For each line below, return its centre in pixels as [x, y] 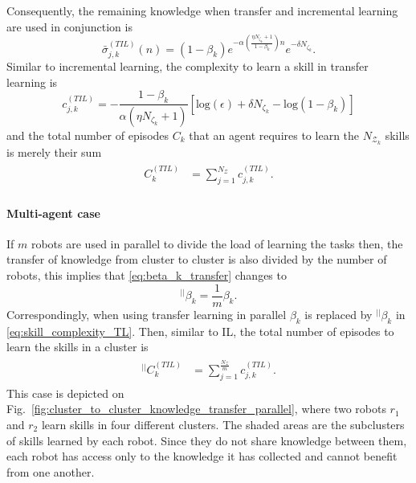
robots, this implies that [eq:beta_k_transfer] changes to [147, 275]
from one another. [51, 471]
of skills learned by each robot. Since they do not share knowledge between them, [207, 440]
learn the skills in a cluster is [77, 347]
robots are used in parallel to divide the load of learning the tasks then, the [217, 243]
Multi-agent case [53, 213]
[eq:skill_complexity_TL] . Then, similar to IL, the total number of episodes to [200, 331]
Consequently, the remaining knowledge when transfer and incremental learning [202, 10]
